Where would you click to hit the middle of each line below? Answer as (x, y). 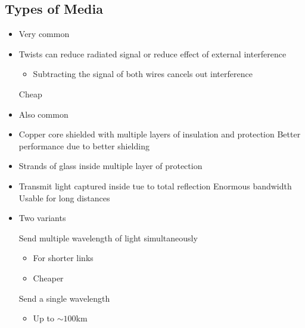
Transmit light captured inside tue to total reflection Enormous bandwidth (155, 186)
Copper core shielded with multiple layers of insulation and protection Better (160, 134)
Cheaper (48, 278)
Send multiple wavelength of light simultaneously (108, 237)
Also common (43, 114)
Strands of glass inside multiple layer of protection (111, 166)
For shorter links (63, 258)
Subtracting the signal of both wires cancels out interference (143, 74)
